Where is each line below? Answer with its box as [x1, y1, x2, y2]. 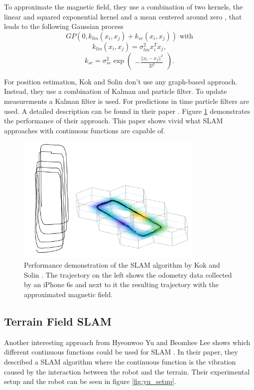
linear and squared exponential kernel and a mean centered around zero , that [4, 11, 242, 21]
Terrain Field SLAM [4, 313, 112, 329]
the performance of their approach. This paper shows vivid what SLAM [4, 115, 223, 126]
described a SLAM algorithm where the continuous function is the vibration [4, 356, 236, 367]
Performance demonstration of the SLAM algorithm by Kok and [24, 260, 220, 270]
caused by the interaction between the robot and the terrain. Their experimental [4, 366, 250, 377]
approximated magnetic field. [24, 289, 113, 299]
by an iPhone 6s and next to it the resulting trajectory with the [24, 279, 219, 290]
